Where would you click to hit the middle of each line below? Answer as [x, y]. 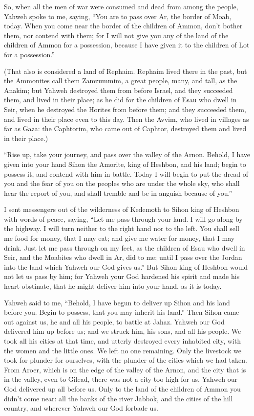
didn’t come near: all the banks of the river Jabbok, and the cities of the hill [118, 398]
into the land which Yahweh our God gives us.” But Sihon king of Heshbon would [126, 266]
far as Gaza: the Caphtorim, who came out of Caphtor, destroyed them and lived [125, 128]
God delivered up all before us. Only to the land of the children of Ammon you [122, 388]
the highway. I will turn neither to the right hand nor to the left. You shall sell [122, 228]
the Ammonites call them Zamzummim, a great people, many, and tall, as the [121, 81]
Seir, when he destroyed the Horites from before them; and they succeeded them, [125, 109]
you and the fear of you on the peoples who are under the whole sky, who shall [122, 183]
